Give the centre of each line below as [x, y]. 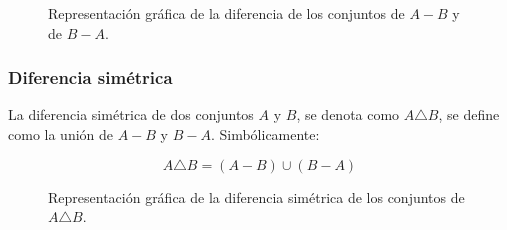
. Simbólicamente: [265, 134]
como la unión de [60, 134]
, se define [469, 114]
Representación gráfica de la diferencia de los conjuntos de [226, 13]
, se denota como [348, 114]
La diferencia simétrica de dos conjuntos [131, 114]
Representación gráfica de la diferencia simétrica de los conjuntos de [256, 196]
